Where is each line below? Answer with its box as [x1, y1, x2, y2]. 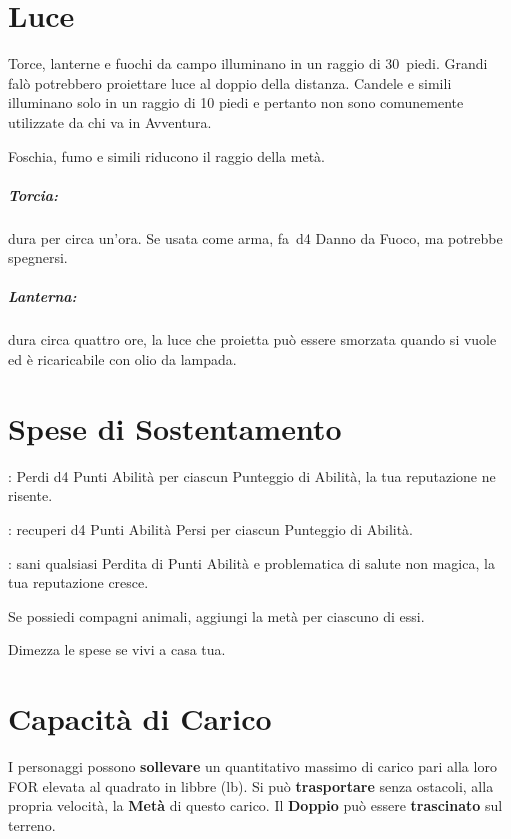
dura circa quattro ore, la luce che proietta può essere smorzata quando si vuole [8, 329, 497, 350]
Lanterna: [8, 286, 77, 307]
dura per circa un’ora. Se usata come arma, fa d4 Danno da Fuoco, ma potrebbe [8, 227, 503, 248]
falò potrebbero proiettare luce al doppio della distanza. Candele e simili [8, 72, 452, 93]
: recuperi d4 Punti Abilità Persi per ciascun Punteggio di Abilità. [8, 518, 414, 539]
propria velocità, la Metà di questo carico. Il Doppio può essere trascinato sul [8, 795, 503, 816]
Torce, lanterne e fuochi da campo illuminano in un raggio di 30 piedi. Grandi [8, 53, 488, 74]
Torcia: [8, 184, 59, 205]
